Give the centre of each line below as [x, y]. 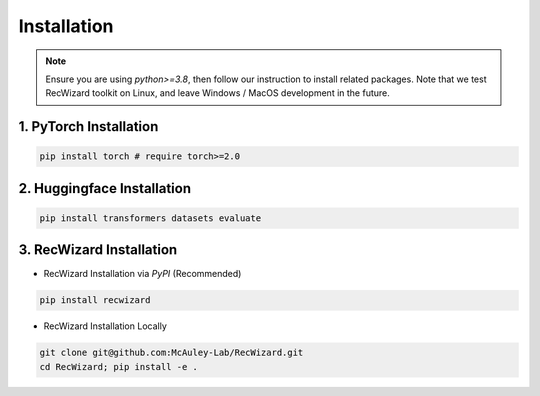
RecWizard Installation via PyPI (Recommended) [142, 274]
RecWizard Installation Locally [105, 326]
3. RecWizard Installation [98, 250]
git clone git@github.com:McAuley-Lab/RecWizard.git [171, 353]
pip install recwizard [95, 300]
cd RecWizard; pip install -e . [119, 366]
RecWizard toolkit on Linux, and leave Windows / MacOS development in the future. [217, 93]
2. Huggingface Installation [105, 188]
